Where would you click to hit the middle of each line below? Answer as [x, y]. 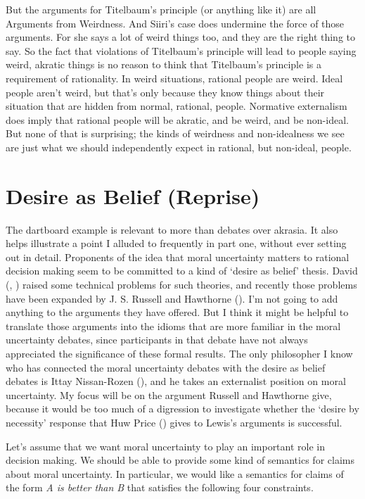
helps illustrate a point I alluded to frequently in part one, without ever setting [176, 243]
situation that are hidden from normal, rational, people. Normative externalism [177, 106]
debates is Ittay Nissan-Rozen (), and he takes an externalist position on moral [176, 381]
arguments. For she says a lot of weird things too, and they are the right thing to [180, 37]
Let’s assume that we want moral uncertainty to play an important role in [166, 446]
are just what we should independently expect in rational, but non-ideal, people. [179, 147]
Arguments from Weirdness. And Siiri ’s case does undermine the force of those [175, 23]
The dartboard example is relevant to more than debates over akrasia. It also [172, 229]
